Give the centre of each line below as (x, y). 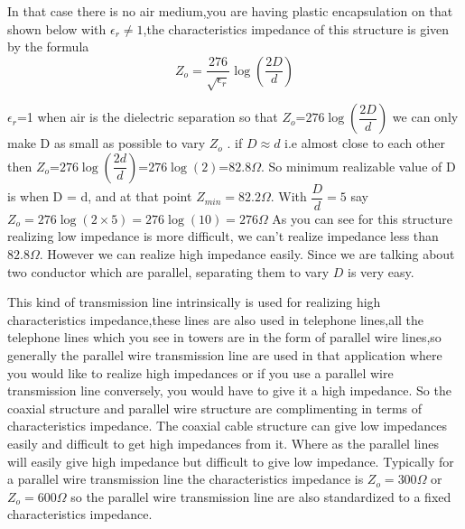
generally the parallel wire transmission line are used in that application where (225, 354)
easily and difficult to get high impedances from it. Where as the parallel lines (223, 443)
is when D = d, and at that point (100, 196)
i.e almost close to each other (365, 143)
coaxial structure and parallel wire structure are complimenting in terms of (215, 408)
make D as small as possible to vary (107, 143)
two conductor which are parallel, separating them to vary (168, 271)
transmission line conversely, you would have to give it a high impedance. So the (229, 390)
